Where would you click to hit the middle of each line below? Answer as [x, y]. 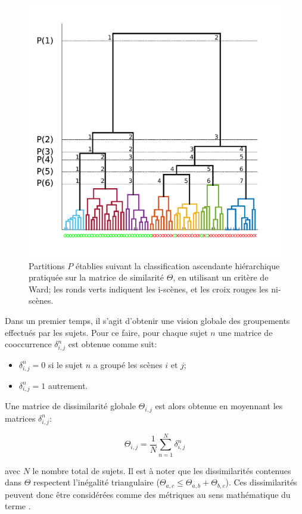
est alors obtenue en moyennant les [219, 406]
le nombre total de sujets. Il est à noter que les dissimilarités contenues [162, 470]
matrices [20, 418]
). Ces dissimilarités [261, 482]
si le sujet [66, 364]
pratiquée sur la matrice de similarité [96, 277]
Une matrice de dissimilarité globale [70, 406]
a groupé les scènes [128, 364]
